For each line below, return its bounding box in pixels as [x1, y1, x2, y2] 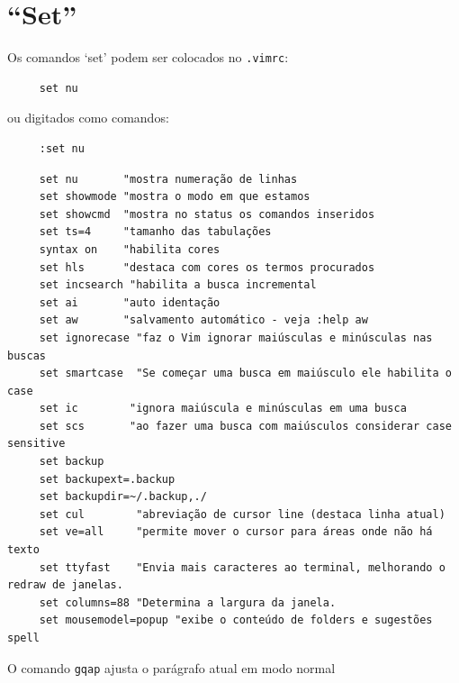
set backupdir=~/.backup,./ [39, 490, 207, 504]
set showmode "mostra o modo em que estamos [39, 190, 310, 204]
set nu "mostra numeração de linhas [39, 172, 298, 186]
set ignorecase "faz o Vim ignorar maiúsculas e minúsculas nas [39, 331, 433, 344]
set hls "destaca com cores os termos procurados [39, 260, 375, 274]
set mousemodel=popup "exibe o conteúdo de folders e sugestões [39, 614, 433, 627]
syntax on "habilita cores [39, 242, 220, 256]
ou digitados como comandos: [7, 108, 169, 127]
